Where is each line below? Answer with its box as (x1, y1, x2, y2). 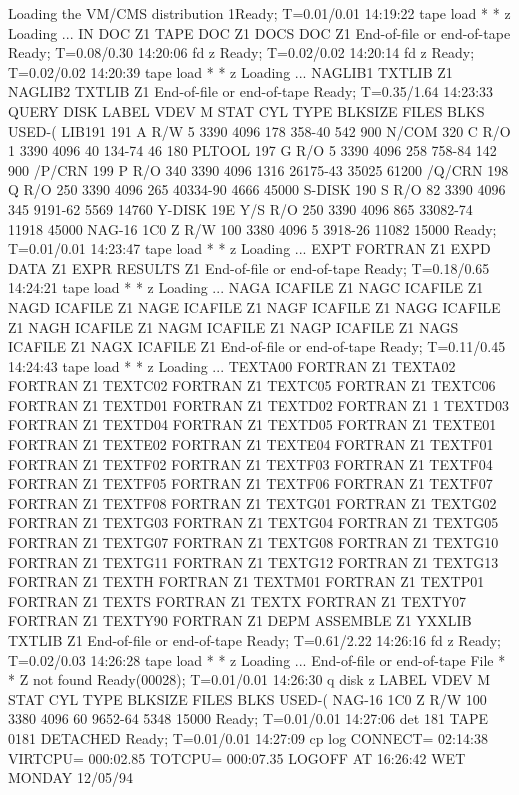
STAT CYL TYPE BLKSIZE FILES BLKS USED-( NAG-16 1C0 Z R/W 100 (8, 688, 487, 709)
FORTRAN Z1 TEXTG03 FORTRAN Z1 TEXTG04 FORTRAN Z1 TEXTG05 (8, 512, 499, 533)
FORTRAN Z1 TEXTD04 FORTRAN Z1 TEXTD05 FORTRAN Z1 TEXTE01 (8, 414, 497, 435)
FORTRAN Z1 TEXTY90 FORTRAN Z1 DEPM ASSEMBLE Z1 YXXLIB (8, 610, 472, 631)
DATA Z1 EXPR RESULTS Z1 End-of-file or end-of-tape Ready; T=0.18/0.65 (8, 257, 490, 278)
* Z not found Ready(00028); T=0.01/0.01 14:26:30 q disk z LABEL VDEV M (8, 669, 491, 690)
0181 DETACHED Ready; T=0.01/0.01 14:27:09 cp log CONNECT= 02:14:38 (8, 727, 488, 748)
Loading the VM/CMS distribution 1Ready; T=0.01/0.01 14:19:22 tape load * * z (8, 3, 511, 23)
